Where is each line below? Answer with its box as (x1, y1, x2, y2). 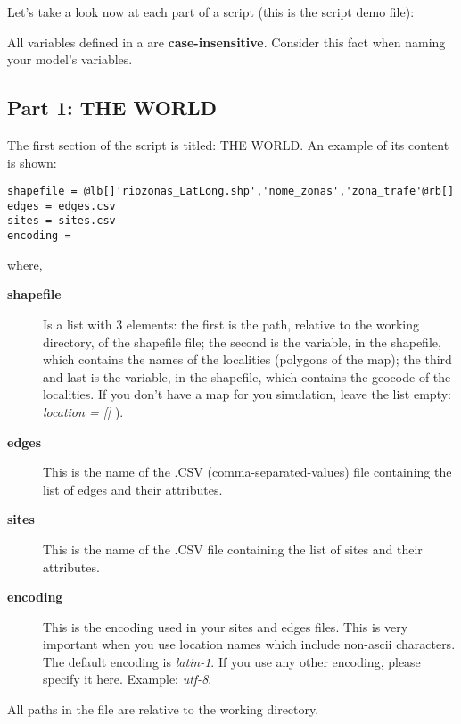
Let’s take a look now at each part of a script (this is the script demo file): (7, 3, 415, 21)
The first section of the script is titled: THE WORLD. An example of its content (7, 135, 449, 154)
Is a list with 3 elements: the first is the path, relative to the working (43, 314, 420, 333)
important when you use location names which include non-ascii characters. (43, 635, 456, 653)
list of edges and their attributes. (43, 479, 223, 498)
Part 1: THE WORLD (7, 94, 218, 121)
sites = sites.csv (7, 214, 116, 228)
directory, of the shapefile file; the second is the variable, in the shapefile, (43, 332, 441, 351)
